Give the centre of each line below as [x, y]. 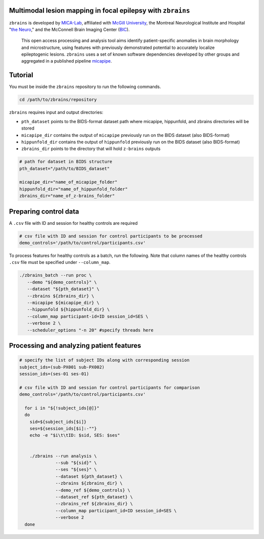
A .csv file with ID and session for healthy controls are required [73, 223]
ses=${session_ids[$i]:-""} [63, 429]
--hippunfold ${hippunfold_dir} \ [68, 310]
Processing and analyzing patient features [75, 345]
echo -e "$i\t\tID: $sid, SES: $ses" [75, 435]
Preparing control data [44, 211]
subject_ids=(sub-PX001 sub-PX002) [62, 367]
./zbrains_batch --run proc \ [55, 275]
